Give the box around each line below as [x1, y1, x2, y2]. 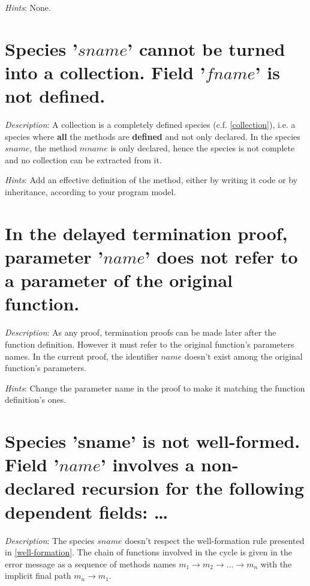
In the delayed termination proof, [5, 220, 288, 245]
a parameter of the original [5, 268, 233, 292]
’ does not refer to [145, 244, 298, 269]
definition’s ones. [5, 393, 67, 406]
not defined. [5, 83, 106, 108]
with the [260, 557, 292, 570]
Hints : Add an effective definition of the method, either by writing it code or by [5, 174, 298, 186]
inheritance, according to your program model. [5, 186, 176, 198]
